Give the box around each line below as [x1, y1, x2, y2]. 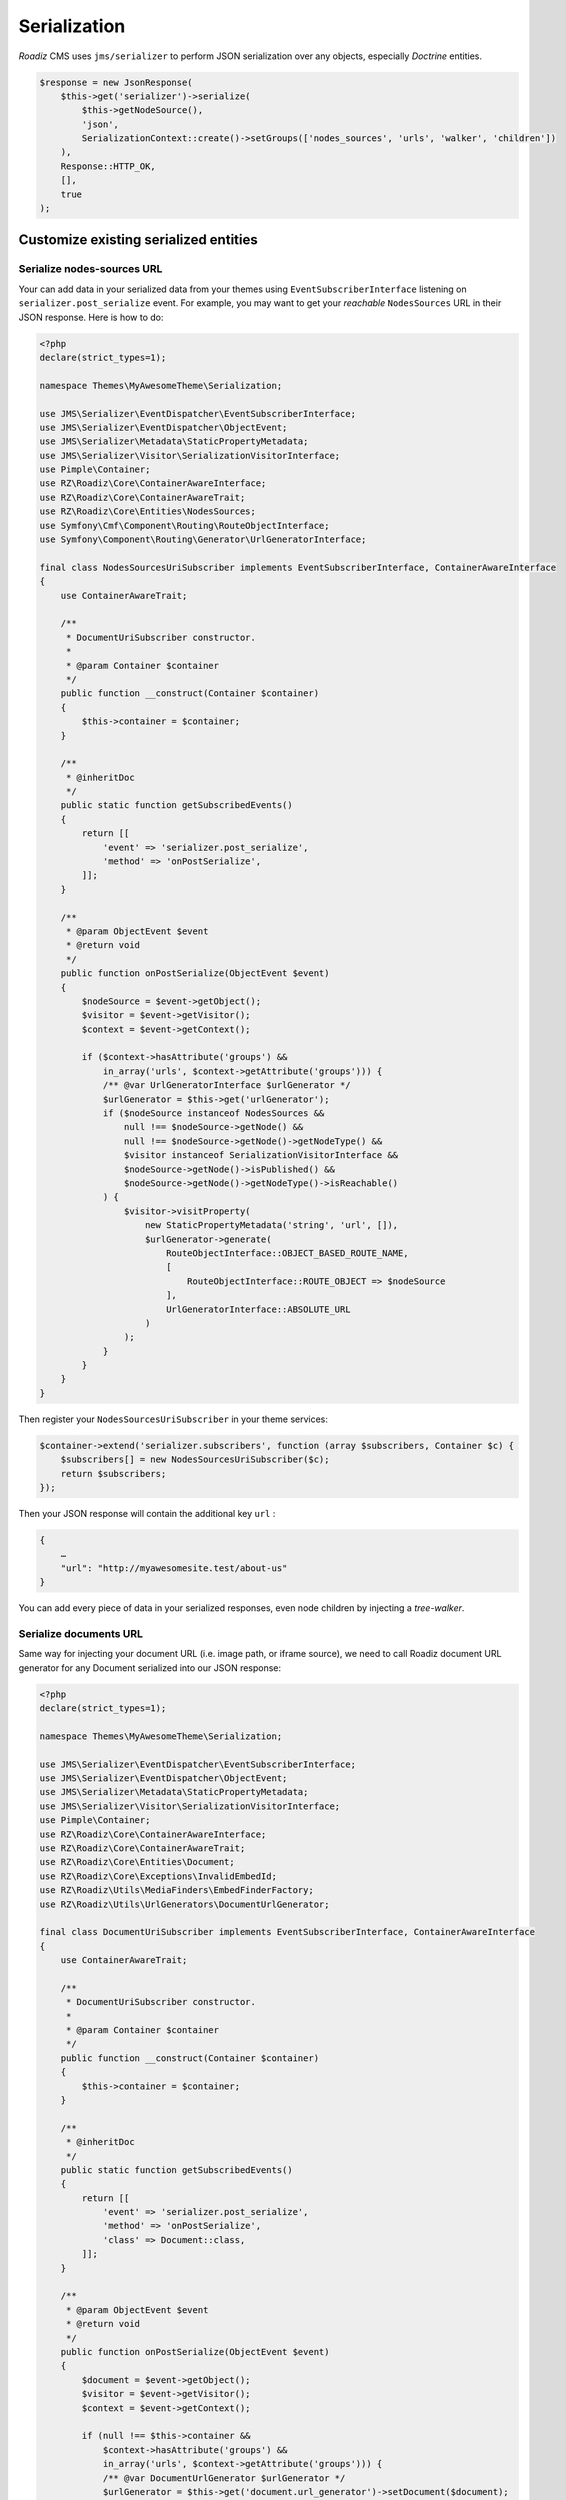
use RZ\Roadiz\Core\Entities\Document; [39, 1856, 235, 1868]
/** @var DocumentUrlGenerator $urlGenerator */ [102, 2472, 346, 2484]
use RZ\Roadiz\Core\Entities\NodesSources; [39, 506, 257, 517]
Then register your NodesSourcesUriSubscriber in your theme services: [18, 1413, 329, 1425]
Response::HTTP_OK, [60, 160, 157, 172]
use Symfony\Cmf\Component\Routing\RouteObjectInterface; [39, 520, 330, 531]
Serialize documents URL [18, 1626, 144, 1640]
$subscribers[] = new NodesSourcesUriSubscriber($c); [60, 1454, 330, 1465]
